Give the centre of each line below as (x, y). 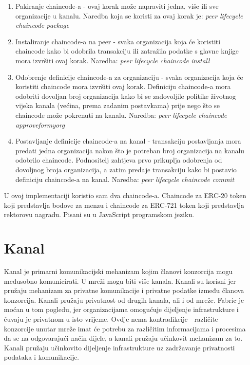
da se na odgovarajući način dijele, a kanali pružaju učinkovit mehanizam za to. (123, 338)
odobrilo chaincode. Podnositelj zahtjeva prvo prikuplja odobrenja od (119, 160)
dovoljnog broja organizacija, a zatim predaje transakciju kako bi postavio (126, 169)
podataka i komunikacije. (42, 357)
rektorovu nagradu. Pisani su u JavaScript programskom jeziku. (99, 214)
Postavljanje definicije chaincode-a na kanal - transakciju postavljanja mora (128, 141)
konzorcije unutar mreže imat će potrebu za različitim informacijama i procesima (125, 328)
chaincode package (42, 25)
